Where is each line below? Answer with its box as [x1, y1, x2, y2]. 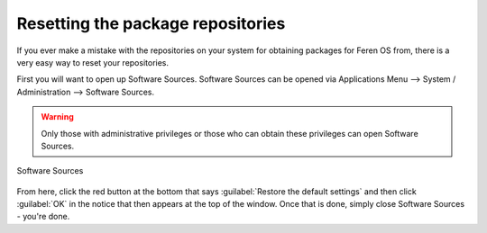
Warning [41, 112, 74, 122]
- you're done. [16, 211, 70, 222]
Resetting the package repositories [16, 13, 286, 33]
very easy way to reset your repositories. [16, 57, 170, 67]
